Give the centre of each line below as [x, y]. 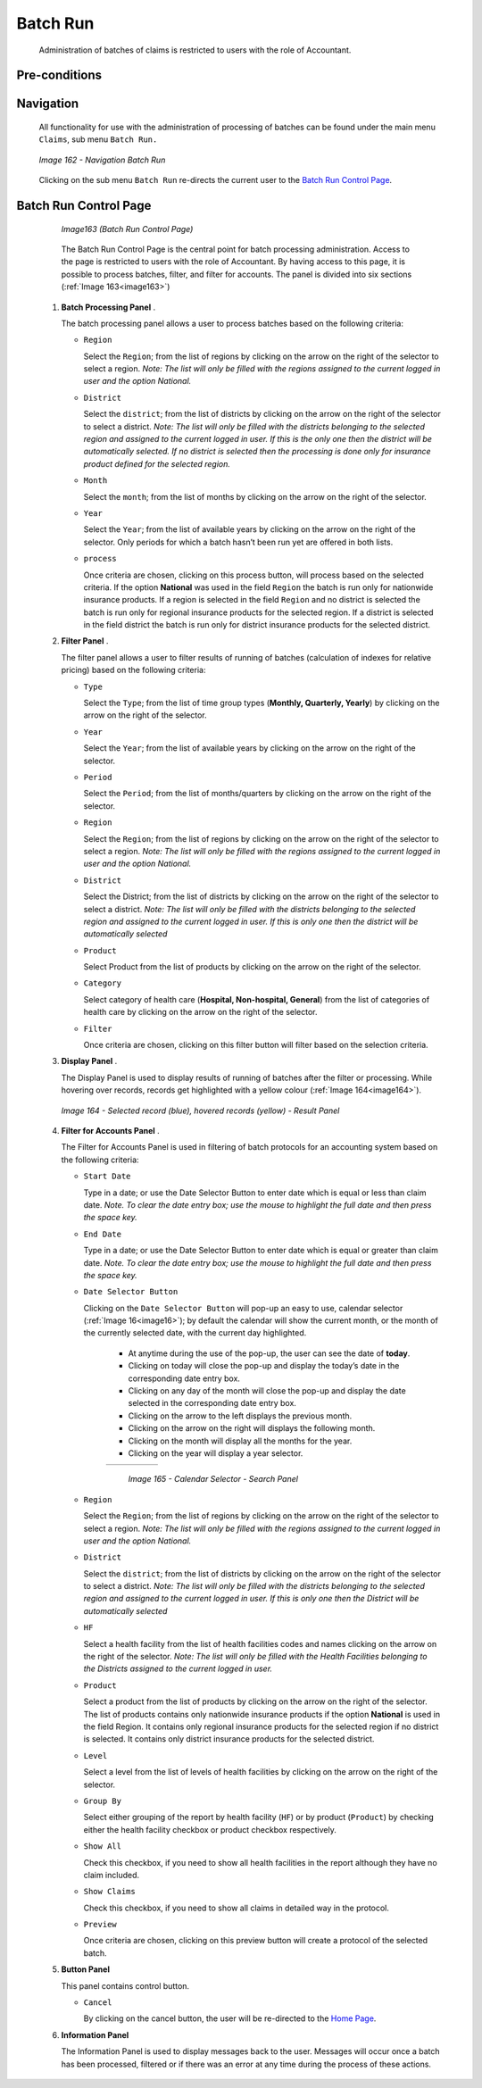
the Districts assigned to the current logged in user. [178, 1668]
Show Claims [109, 1892]
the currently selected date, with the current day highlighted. [195, 1333]
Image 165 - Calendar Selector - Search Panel [213, 1479]
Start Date [107, 1177]
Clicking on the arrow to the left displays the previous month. [240, 1416]
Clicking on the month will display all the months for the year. [240, 1441]
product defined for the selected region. [157, 463]
